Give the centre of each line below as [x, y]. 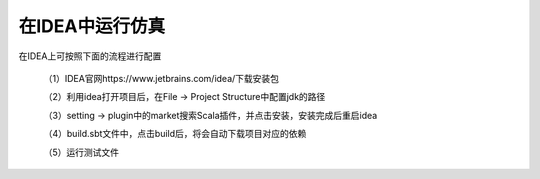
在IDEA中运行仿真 [91, 26]
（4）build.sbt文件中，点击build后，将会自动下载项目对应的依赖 [175, 134]
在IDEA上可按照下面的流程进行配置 [90, 56]
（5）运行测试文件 [81, 152]
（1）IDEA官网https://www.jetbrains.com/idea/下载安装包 [161, 78]
